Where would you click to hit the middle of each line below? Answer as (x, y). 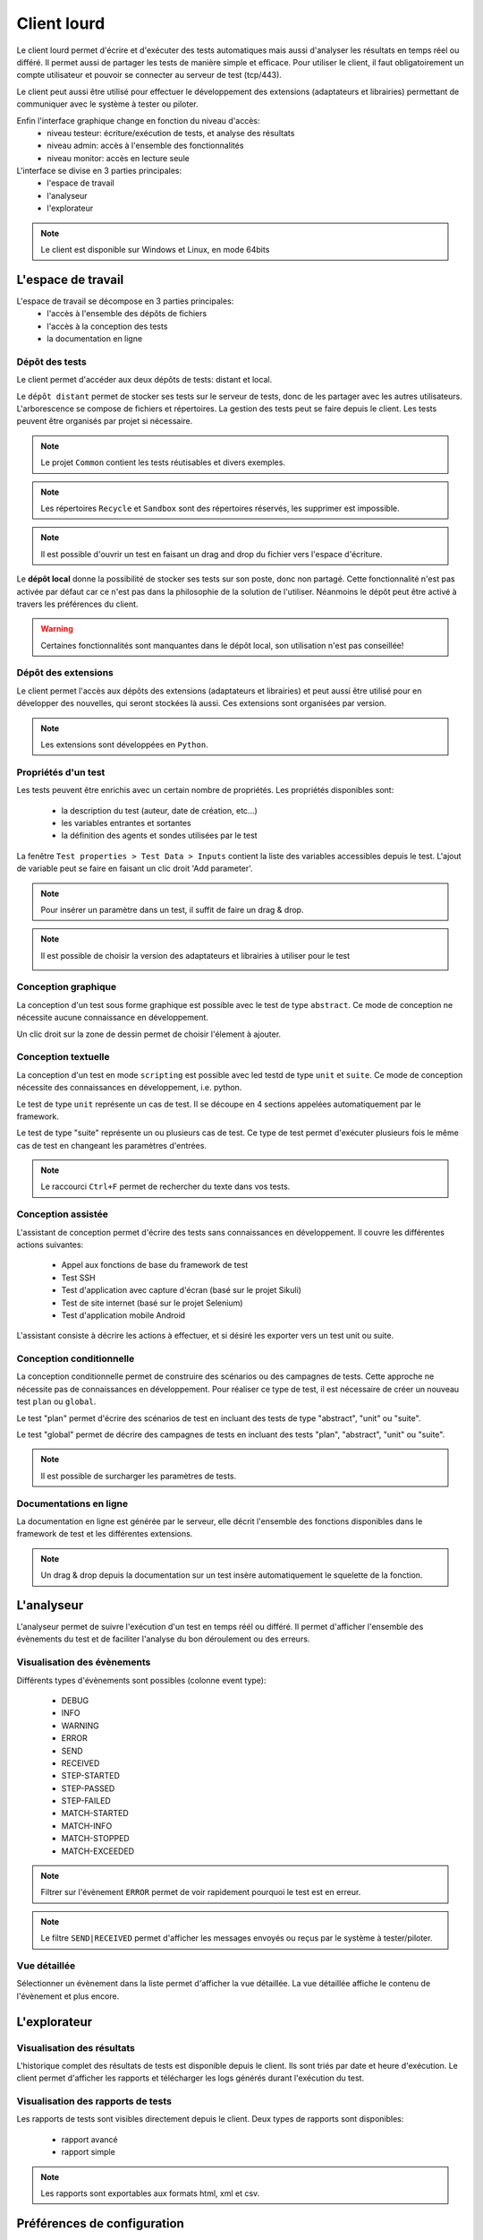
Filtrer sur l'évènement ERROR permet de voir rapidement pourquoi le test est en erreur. (201, 1892)
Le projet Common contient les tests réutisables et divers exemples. (163, 462)
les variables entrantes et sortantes (126, 823)
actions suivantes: (50, 1245)
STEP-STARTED (91, 1776)
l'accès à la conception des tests (107, 326)
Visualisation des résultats (76, 2047)
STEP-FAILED (86, 1801)
